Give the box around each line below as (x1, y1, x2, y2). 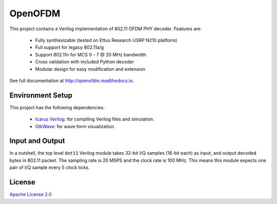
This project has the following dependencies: (9, 104, 105, 110)
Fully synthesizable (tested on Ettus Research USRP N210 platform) (35, 37, 177, 43)
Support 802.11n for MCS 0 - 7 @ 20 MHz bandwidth (35, 51, 146, 57)
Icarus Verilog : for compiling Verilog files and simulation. (35, 116, 155, 123)
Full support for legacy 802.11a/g (35, 44, 104, 51)
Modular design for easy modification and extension (35, 66, 146, 72)
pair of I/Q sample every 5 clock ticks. (9, 165, 90, 171)
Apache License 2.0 (9, 191, 52, 197)
